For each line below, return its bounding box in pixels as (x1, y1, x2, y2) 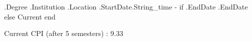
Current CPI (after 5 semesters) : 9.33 (4, 28, 123, 38)
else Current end (4, 11, 56, 21)
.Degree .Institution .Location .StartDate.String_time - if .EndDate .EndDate (4, 1, 248, 11)
